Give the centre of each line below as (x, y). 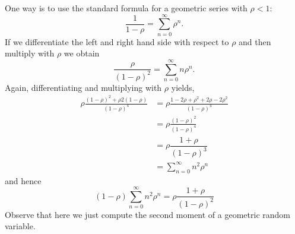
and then (255, 41)
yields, (183, 87)
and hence (23, 180)
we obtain (82, 53)
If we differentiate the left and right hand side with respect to (117, 41)
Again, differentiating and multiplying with (83, 87)
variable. (20, 226)
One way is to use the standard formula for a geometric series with (126, 8)
